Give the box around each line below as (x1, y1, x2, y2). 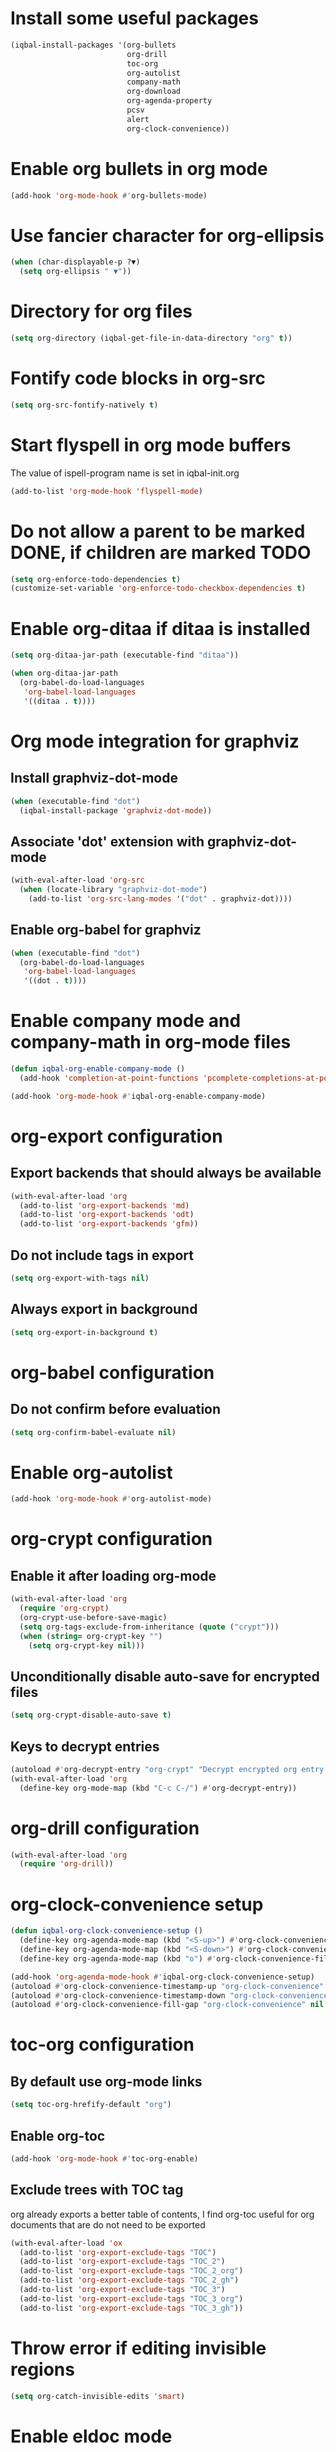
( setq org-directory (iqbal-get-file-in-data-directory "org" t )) (10, 333, 293, 344)
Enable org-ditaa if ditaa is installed (10, 617, 311, 640)
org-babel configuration (10, 1361, 215, 1384)
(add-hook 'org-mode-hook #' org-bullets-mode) (10, 190, 208, 201)
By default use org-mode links (10, 2073, 203, 2090)
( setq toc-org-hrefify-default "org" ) (10, 2100, 172, 2110)
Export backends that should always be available (10, 1165, 322, 1182)
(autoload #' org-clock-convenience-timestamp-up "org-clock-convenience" (10, 1981, 325, 1991)
